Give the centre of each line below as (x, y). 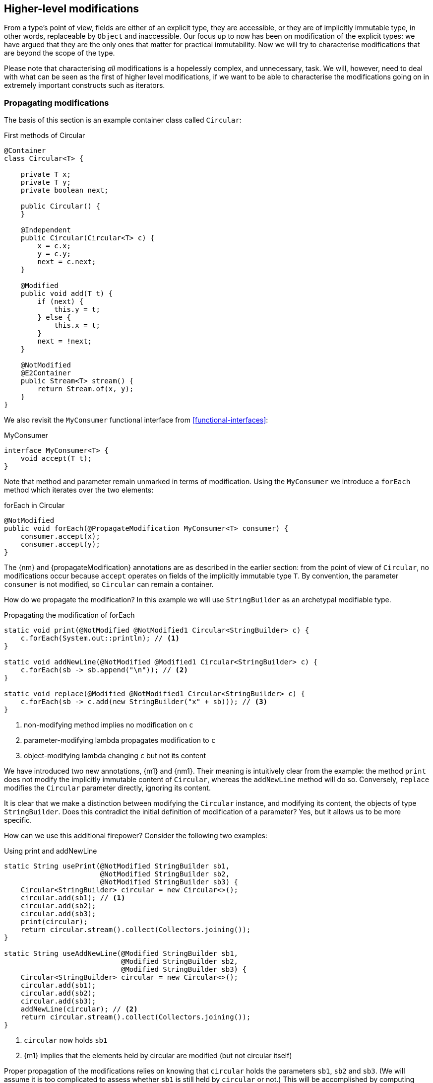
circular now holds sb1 (66, 1040)
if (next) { (61, 302)
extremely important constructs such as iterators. (85, 85)
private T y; (46, 182)
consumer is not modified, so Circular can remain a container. (109, 584)
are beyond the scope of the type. (60, 53)
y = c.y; (54, 254)
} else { (54, 318)
